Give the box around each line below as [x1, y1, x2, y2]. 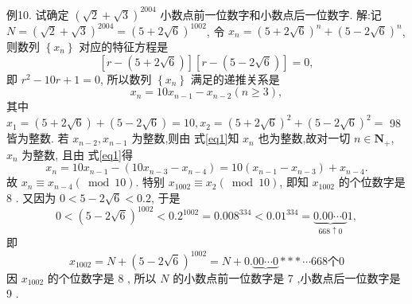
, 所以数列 [99, 70, 152, 87]
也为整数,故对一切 [258, 130, 351, 146]
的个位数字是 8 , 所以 [47, 269, 157, 286]
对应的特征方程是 [79, 38, 169, 54]
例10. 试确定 [6, 6, 69, 22]
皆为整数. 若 [6, 130, 69, 146]
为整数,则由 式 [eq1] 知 [131, 130, 239, 146]
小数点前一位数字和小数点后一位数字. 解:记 [160, 6, 382, 22]
